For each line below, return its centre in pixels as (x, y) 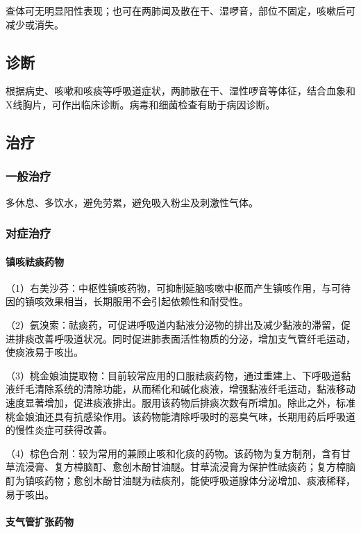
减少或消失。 (35, 24)
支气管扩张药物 (40, 521)
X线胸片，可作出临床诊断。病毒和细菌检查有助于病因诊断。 (141, 104)
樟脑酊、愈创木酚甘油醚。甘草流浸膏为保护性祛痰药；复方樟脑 (214, 467)
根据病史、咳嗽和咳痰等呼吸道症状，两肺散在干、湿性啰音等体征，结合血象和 (180, 91)
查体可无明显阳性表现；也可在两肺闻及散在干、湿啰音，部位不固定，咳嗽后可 (180, 10)
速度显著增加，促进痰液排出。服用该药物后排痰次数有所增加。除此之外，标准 (180, 402)
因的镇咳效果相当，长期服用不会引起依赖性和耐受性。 (127, 301)
